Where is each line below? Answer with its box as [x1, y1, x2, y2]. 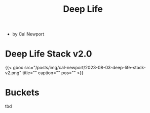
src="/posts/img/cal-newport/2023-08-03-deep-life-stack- [24, 65, 146, 71]
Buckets [5, 87, 39, 98]
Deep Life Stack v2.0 [5, 48, 92, 59]
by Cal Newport [12, 31, 44, 37]
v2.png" [5, 70, 22, 76]
